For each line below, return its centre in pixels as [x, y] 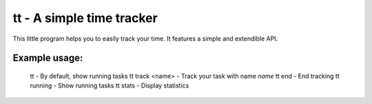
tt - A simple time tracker [85, 18]
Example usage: [48, 58]
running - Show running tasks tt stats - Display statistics [110, 85]
